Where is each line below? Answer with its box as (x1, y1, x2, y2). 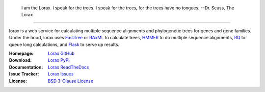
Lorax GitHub (48, 50, 75, 56)
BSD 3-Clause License (48, 78, 93, 84)
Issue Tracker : (9, 71, 39, 77)
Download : (9, 57, 32, 63)
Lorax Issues (48, 71, 74, 77)
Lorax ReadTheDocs (48, 64, 89, 70)
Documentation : (9, 64, 43, 70)
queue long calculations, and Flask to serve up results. (9, 42, 120, 47)
